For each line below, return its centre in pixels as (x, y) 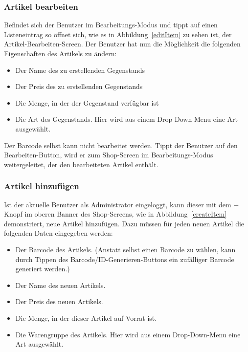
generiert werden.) (43, 269)
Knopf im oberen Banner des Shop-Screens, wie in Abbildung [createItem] (115, 214)
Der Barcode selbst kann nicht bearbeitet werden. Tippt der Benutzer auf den (121, 145)
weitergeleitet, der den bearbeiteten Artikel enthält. (81, 164)
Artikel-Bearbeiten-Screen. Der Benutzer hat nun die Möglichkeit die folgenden (122, 44)
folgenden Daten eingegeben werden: (58, 233)
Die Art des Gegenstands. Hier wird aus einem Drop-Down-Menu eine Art (127, 119)
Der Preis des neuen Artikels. (59, 301)
